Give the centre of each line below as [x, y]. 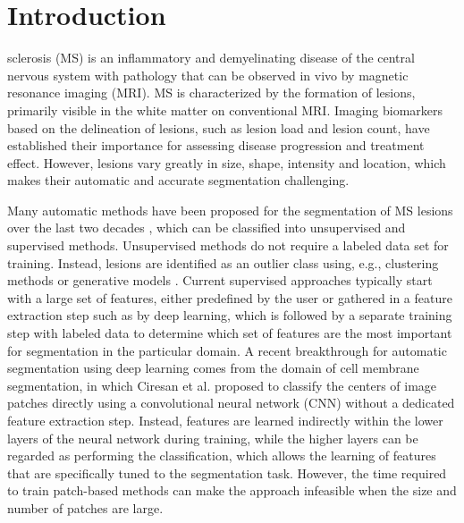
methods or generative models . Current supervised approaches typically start [220, 280]
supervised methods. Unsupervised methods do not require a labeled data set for [228, 245]
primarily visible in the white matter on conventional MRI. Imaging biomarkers [225, 110]
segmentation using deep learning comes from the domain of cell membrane [213, 368]
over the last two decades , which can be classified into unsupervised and [207, 228]
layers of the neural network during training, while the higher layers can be [213, 438]
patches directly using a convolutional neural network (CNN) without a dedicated [231, 403]
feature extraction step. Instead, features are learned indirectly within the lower [225, 420]
